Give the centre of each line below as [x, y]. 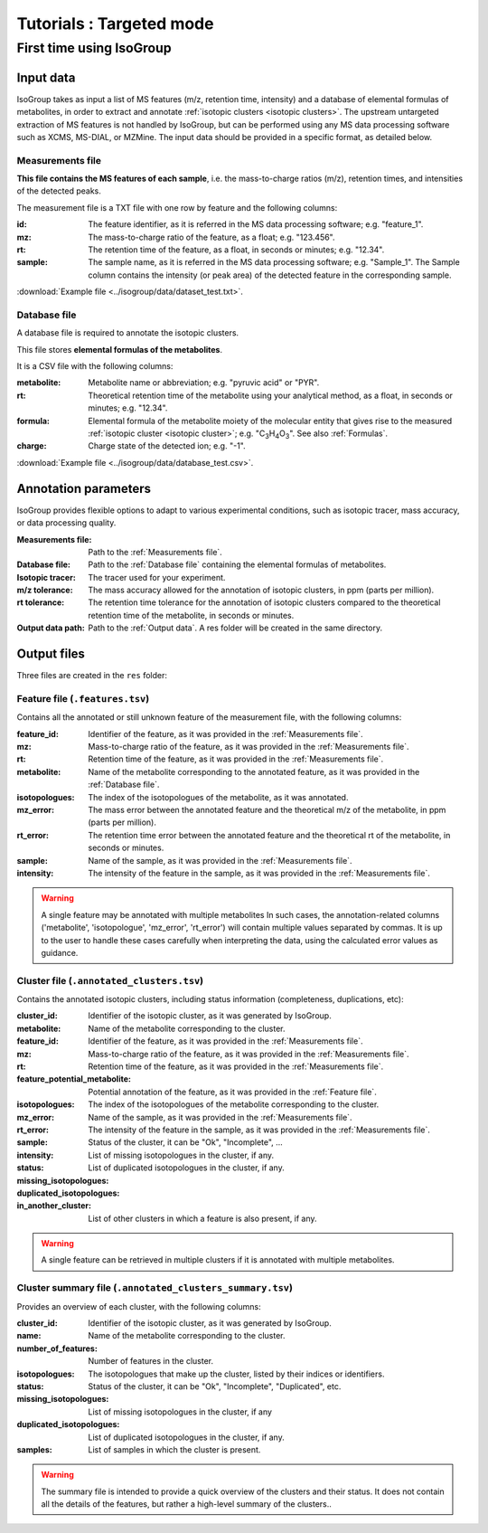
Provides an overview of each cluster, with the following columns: [139, 1306]
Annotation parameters [84, 488]
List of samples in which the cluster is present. [174, 1449]
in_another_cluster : [54, 1206]
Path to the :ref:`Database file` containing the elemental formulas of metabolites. [237, 564]
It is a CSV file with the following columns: [95, 366]
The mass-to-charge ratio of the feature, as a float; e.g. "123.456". [211, 237]
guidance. [60, 952]
